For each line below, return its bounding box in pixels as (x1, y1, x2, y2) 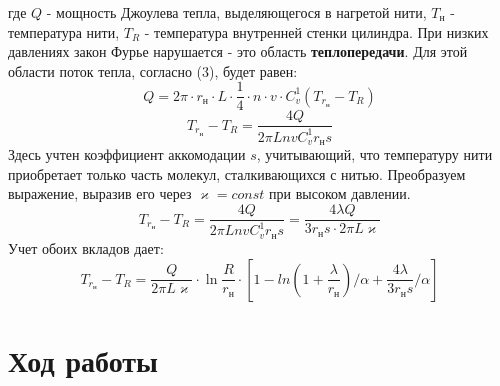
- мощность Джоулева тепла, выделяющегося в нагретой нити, (46, 2, 427, 22)
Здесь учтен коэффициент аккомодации (8, 144, 246, 165)
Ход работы (8, 339, 158, 380)
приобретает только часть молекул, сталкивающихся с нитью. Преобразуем (8, 163, 466, 184)
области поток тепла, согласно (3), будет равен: (8, 60, 298, 81)
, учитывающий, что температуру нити (256, 144, 493, 165)
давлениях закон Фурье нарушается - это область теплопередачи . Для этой (8, 41, 468, 62)
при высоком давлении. (269, 183, 411, 204)
